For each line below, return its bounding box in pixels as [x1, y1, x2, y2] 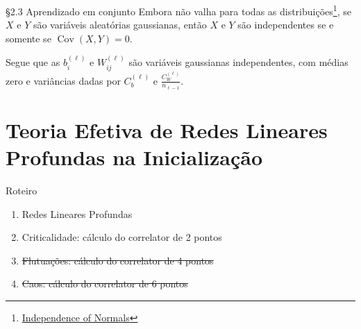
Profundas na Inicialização [6, 143, 263, 171]
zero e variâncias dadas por [6, 73, 121, 87]
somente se [6, 31, 51, 45]
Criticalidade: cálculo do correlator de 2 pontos [22, 230, 222, 244]
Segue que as [6, 55, 60, 69]
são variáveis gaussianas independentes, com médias [128, 55, 349, 69]
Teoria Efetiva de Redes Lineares [6, 115, 328, 144]
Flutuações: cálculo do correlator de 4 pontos [22, 253, 214, 267]
